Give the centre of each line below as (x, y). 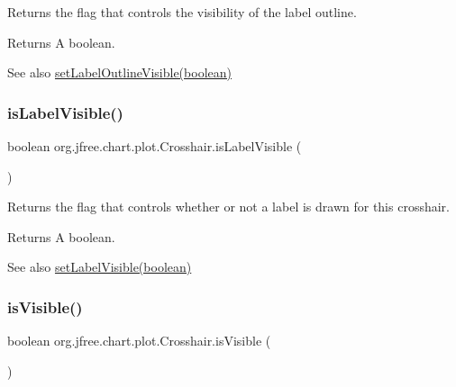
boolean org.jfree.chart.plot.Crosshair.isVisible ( (139, 341)
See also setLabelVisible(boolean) (100, 267)
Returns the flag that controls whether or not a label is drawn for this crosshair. (228, 207)
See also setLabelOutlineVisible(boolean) (119, 72)
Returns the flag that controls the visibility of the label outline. (182, 12)
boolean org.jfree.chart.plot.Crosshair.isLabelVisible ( (155, 146)
